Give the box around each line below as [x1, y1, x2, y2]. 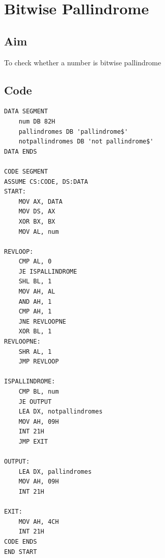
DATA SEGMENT [4, 108, 48, 115]
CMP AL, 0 [18, 258, 52, 265]
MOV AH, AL [18, 288, 56, 296]
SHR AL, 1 [18, 348, 52, 355]
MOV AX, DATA [18, 198, 63, 205]
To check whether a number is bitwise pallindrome [4, 57, 161, 67]
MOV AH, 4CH [18, 518, 59, 525]
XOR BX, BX [18, 217, 56, 225]
